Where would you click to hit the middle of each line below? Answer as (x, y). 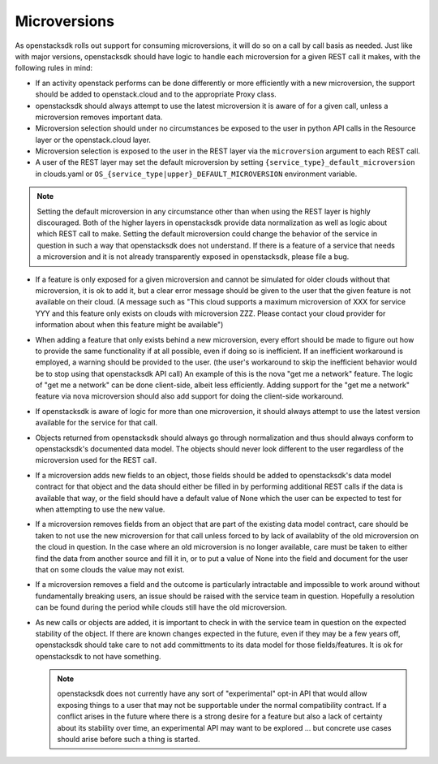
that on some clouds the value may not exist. (110, 569)
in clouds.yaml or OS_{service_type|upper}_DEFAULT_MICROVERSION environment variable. (196, 174)
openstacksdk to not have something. (98, 656)
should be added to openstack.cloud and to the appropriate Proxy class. (156, 94)
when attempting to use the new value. (100, 509)
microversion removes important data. (99, 117)
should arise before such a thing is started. (129, 740)
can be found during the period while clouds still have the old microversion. (161, 607)
